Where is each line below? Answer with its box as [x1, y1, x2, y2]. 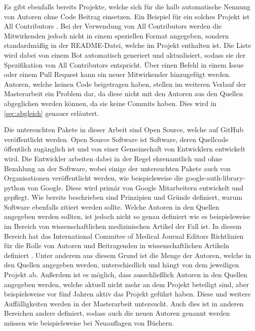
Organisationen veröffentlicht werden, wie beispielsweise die [4, 173, 183, 183]
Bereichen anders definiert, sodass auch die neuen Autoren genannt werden [4, 308, 230, 318]
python [4, 182, 25, 192]
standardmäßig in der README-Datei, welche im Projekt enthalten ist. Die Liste [4, 40, 251, 50]
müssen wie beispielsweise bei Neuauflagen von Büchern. [4, 318, 174, 328]
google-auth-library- [185, 173, 246, 183]
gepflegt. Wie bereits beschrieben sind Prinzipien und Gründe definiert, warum [4, 192, 243, 202]
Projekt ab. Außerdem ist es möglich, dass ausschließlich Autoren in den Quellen [4, 269, 248, 280]
